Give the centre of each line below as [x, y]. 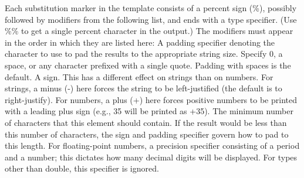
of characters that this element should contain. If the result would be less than [146, 122]
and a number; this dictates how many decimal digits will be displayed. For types [151, 157]
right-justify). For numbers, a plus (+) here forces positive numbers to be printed [151, 99]
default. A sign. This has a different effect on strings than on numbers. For [139, 76]
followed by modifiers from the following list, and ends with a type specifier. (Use [151, 19]
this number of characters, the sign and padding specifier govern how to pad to [147, 134]
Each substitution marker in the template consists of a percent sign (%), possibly [151, 8]
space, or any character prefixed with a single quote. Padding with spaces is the [148, 65]
